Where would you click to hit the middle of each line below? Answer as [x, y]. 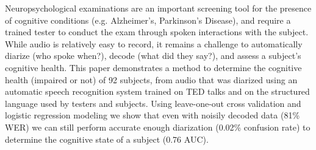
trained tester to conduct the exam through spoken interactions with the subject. [157, 32]
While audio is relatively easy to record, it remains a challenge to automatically [154, 43]
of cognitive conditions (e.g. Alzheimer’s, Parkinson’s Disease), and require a [148, 20]
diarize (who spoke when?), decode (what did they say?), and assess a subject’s [153, 56]
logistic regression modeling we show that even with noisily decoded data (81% [153, 115]
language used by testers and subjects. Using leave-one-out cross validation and [153, 103]
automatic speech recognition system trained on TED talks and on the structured [157, 91]
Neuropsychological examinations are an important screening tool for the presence [158, 8]
